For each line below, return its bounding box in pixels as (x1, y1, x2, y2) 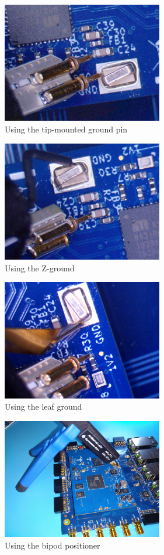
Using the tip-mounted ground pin (5, 123, 128, 135)
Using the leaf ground (5, 400, 82, 413)
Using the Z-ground (5, 261, 75, 274)
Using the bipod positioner (5, 539, 100, 551)
